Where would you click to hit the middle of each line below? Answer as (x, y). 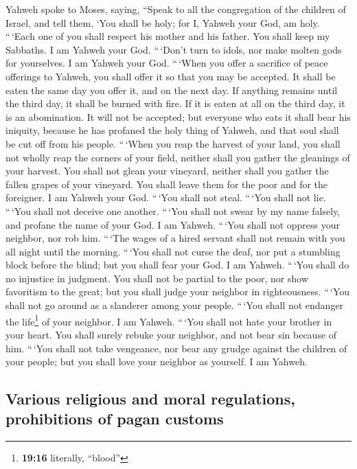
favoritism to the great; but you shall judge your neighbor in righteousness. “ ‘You (178, 291)
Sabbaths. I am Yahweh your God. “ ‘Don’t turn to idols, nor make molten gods (174, 49)
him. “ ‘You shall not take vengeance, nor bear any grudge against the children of (176, 348)
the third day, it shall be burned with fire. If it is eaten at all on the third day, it (175, 103)
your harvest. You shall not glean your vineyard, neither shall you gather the (167, 171)
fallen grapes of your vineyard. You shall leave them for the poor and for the (167, 184)
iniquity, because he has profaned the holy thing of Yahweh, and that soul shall (172, 130)
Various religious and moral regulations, (150, 399)
